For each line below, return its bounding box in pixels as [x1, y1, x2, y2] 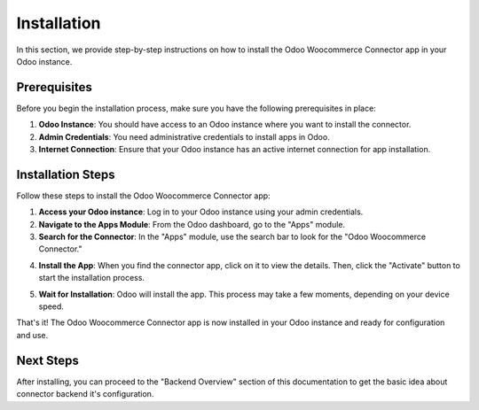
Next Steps [16, 352, 79, 367]
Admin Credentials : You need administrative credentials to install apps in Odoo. [38, 131, 330, 142]
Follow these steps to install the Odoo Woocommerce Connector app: [16, 190, 271, 201]
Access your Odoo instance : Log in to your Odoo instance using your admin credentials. [38, 206, 364, 217]
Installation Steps [16, 166, 115, 182]
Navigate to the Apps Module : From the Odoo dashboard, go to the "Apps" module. [38, 219, 346, 229]
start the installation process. [38, 273, 145, 283]
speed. [38, 301, 64, 312]
